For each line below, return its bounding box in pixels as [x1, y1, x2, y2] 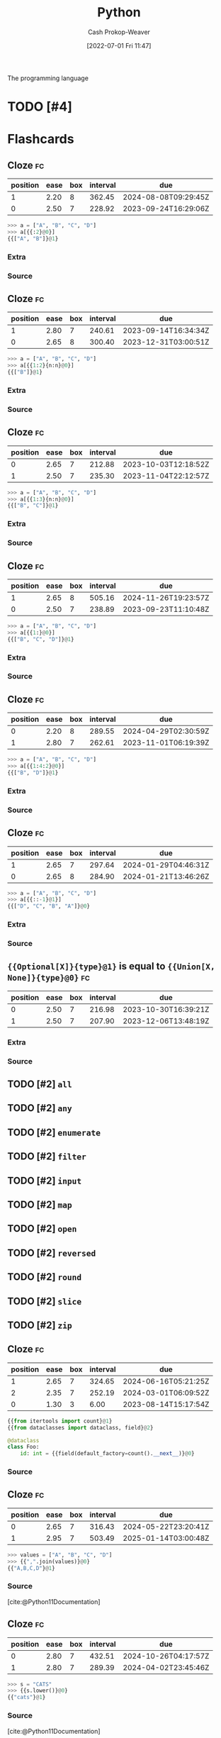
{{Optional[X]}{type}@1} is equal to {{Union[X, [7, 960, 215, 972]
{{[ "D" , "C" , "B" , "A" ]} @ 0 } [7, 903, 91, 910]
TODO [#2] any [7, 1102, 72, 1114]
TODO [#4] [7, 99, 73, 115]
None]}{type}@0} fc [7, 971, 91, 984]
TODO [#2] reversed [7, 1247, 96, 1259]
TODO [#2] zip [7, 1319, 72, 1331]
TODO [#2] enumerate [7, 1126, 101, 1138]
